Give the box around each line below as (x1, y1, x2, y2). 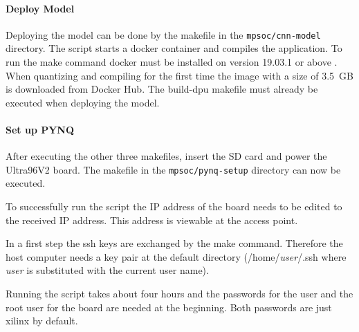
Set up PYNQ (6, 122, 75, 137)
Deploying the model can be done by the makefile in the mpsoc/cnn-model (6, 27, 321, 41)
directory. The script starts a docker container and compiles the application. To (6, 41, 342, 55)
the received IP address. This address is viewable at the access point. (6, 212, 298, 227)
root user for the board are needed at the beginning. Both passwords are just (6, 299, 332, 314)
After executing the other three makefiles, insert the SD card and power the (6, 149, 327, 163)
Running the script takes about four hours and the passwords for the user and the (6, 286, 353, 301)
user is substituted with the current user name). (6, 263, 209, 277)
